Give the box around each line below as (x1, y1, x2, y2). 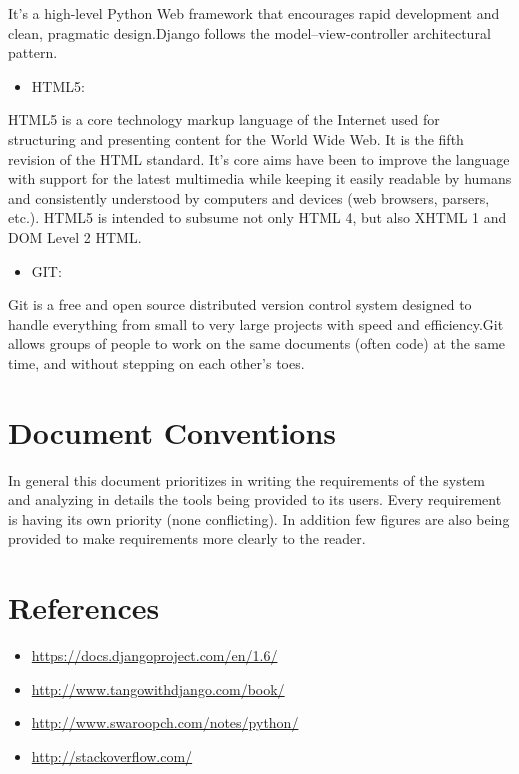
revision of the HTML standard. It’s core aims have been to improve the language (8, 148, 510, 169)
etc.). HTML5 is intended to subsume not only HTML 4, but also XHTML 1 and (8, 207, 507, 228)
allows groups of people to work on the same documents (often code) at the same (8, 333, 506, 354)
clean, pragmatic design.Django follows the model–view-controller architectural (8, 22, 491, 43)
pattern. (8, 42, 58, 63)
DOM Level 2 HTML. (8, 226, 142, 247)
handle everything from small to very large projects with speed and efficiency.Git (8, 313, 504, 334)
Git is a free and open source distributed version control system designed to (8, 294, 472, 315)
